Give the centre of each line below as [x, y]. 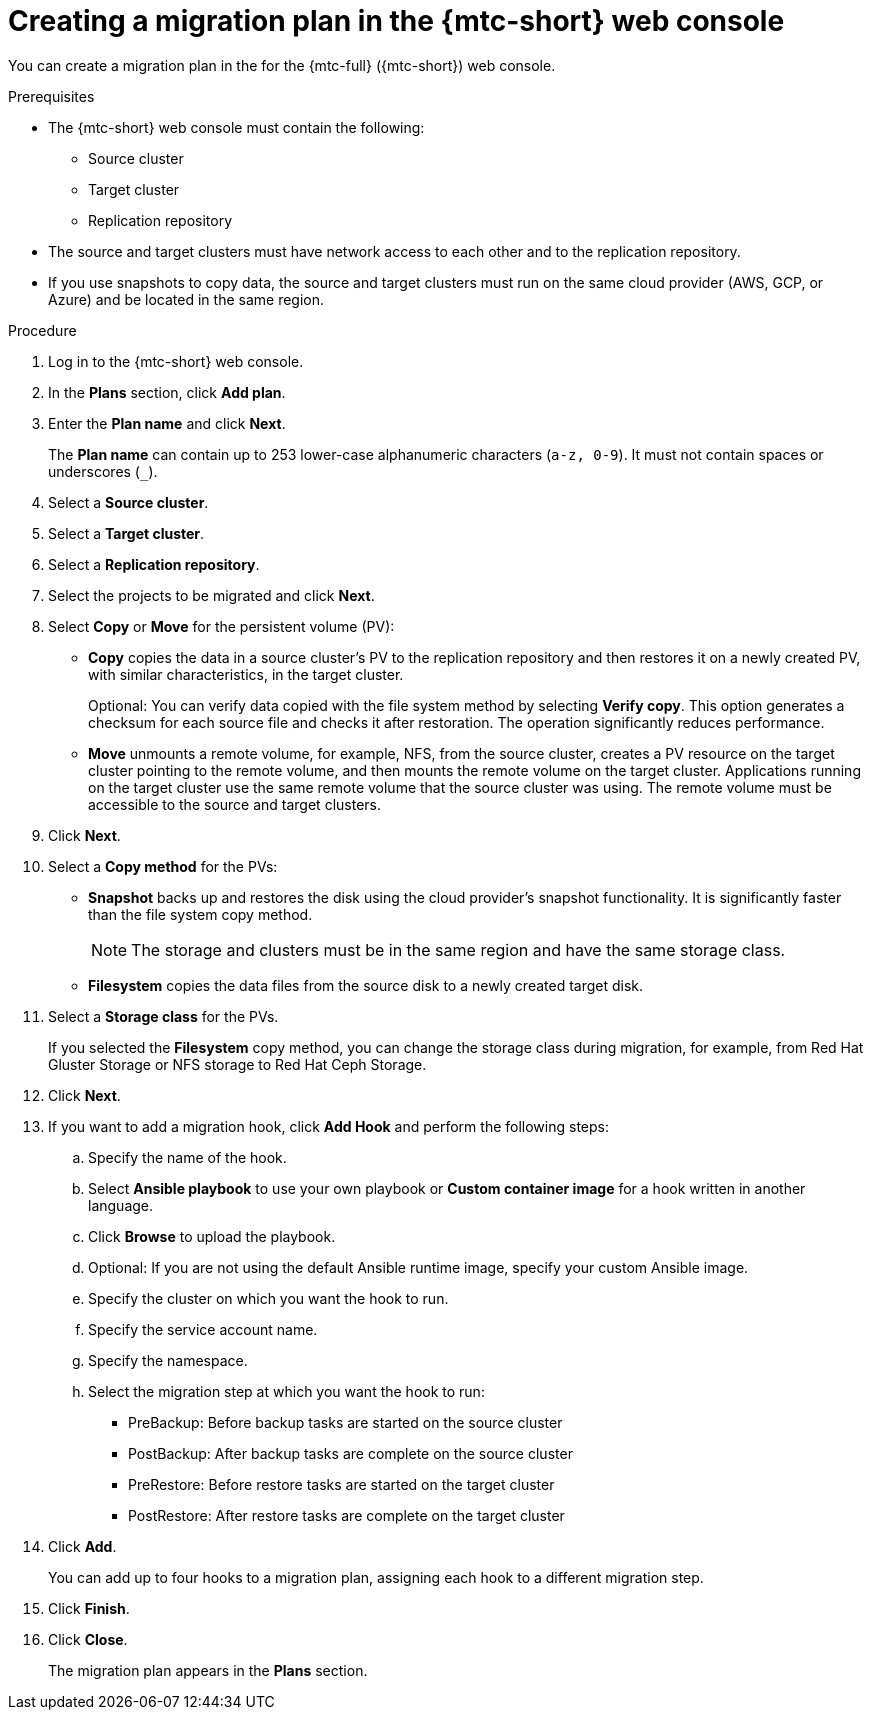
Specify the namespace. [168, 1360]
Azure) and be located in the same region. [186, 299]
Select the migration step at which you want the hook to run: [286, 1391]
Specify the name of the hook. [187, 1157]
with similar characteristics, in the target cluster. [246, 674]
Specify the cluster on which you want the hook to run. [268, 1298]
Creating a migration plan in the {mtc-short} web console [396, 21]
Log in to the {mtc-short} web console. [176, 361]
